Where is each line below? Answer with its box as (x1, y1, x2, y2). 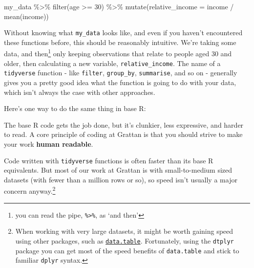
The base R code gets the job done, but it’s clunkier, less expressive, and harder (4, 119, 244, 130)
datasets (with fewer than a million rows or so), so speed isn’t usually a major (4, 174, 237, 184)
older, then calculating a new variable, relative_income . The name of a (4, 58, 221, 68)
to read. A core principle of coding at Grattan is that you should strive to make (4, 129, 243, 139)
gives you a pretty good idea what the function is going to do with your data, (4, 77, 236, 87)
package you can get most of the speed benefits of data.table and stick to (15, 245, 239, 255)
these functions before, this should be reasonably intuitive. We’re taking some (4, 37, 236, 47)
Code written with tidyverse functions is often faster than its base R (4, 155, 213, 165)
